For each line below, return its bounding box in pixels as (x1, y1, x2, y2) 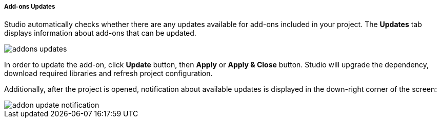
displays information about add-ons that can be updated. (4, 29, 196, 38)
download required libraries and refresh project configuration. (4, 69, 213, 78)
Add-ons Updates (4, 3, 55, 10)
